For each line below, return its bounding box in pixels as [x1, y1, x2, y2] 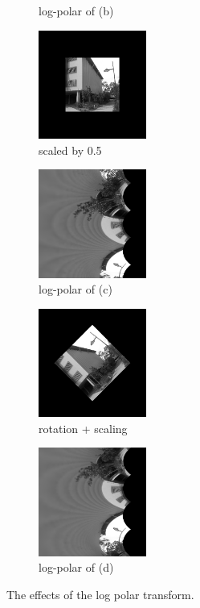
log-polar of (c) [39, 281, 112, 298]
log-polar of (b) [39, 2, 114, 19]
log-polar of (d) [39, 559, 114, 576]
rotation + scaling [39, 419, 128, 436]
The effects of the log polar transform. [6, 585, 194, 602]
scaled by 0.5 [39, 141, 102, 158]
